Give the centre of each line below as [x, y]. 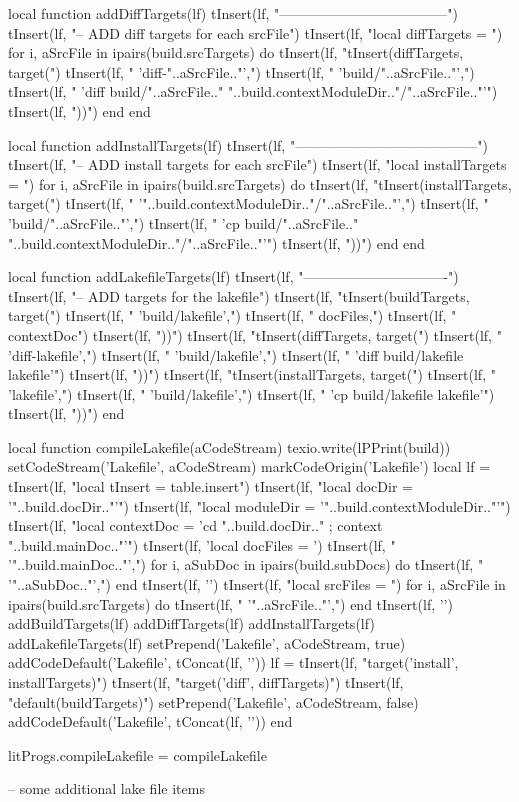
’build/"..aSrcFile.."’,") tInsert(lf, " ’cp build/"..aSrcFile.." [183, 222]
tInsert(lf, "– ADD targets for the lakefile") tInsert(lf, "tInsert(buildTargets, [239, 295]
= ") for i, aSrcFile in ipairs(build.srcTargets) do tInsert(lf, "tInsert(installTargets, [260, 183]
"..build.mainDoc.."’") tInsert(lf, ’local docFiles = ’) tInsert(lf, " [202, 544]
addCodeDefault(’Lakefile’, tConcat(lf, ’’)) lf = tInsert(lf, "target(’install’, [233, 662]
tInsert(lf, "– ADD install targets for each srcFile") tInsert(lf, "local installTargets [257, 164]
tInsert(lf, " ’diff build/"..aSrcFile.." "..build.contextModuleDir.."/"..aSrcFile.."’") [253, 91]
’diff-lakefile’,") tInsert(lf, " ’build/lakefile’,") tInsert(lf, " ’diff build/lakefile [236, 354]
